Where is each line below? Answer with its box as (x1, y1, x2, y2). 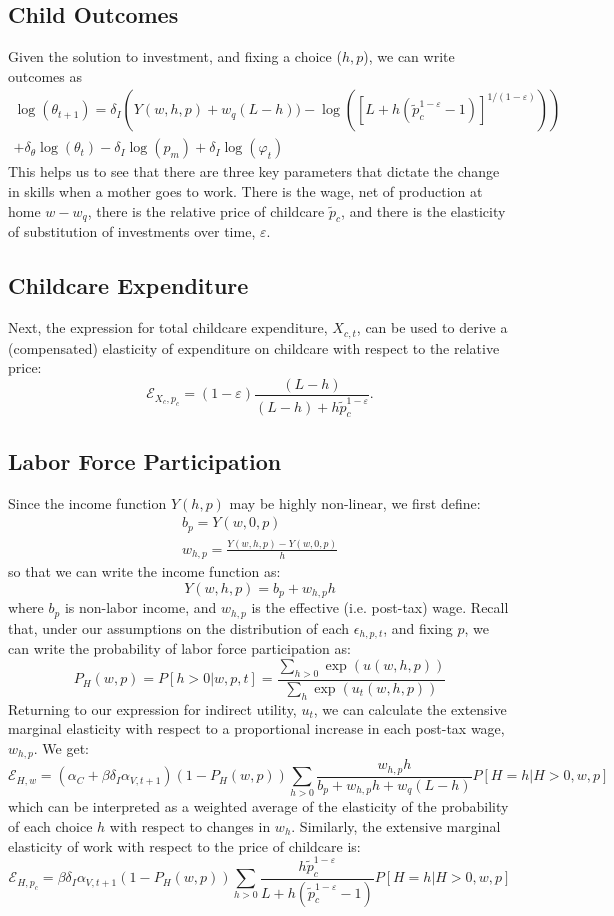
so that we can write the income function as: (8, 561, 281, 582)
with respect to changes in (109, 816, 271, 836)
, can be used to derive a (356, 317, 508, 338)
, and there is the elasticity (341, 200, 506, 221)
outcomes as (8, 65, 83, 86)
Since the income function (8, 492, 167, 513)
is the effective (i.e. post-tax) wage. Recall (251, 597, 509, 618)
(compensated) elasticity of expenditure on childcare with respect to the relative (8, 337, 500, 358)
